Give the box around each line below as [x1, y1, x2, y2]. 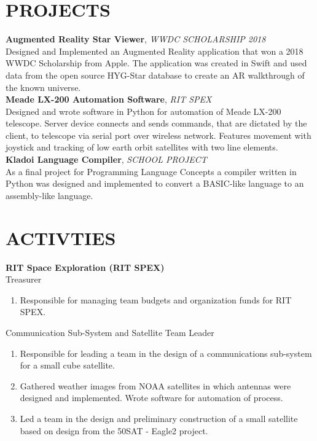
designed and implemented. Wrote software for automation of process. [20, 391, 283, 404]
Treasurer [6, 273, 42, 286]
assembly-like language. [6, 189, 93, 201]
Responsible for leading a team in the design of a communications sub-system [20, 346, 312, 359]
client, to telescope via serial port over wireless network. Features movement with [6, 128, 311, 141]
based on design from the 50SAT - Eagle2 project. [20, 424, 208, 437]
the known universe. [6, 80, 81, 93]
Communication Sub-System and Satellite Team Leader [6, 326, 214, 338]
